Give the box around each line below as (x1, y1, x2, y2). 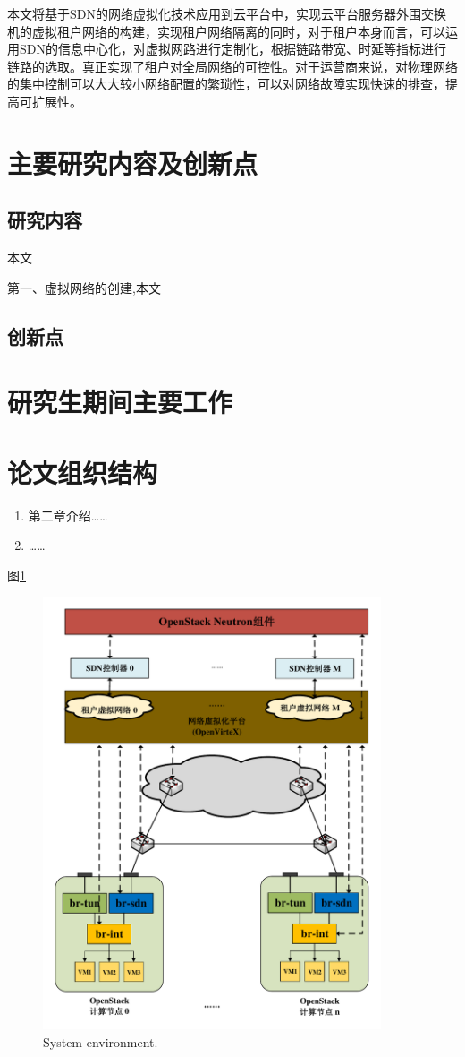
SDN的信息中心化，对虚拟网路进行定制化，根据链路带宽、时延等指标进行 (19, 39, 446, 58)
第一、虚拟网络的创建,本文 (7, 278, 161, 296)
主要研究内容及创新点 (7, 144, 258, 181)
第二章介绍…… (28, 505, 108, 524)
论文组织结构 (7, 453, 158, 490)
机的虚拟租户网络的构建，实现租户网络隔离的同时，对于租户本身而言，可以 (7, 21, 445, 40)
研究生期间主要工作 (7, 383, 233, 420)
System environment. (43, 1032, 158, 1051)
